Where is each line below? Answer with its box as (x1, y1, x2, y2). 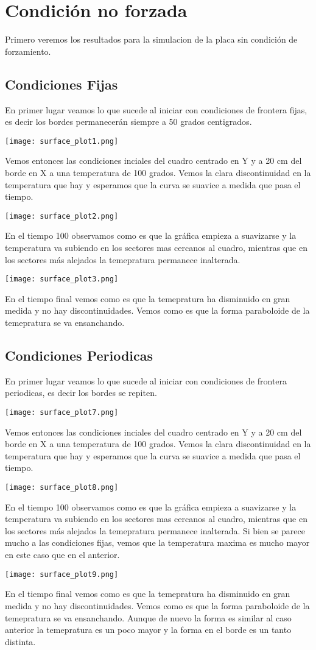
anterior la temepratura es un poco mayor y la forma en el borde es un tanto (5, 623, 292, 636)
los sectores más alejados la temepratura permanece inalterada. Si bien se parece (5, 524, 305, 537)
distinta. (5, 635, 36, 648)
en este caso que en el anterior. (5, 548, 120, 561)
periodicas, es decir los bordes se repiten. (5, 386, 157, 399)
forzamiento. (5, 44, 51, 57)
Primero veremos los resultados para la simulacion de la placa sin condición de (5, 33, 298, 46)
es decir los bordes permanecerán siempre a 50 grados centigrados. (5, 115, 252, 128)
